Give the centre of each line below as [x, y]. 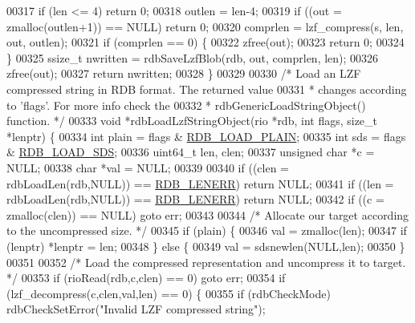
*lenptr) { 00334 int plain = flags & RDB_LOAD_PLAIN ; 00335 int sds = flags [206, 136]
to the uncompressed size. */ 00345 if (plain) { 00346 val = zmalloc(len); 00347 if [207, 230]
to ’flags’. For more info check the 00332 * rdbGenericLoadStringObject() [186, 105]
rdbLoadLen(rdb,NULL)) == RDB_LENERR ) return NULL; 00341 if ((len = [200, 183]
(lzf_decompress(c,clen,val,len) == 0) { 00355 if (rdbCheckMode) [169, 293]
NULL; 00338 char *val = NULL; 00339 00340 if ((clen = [148, 167]
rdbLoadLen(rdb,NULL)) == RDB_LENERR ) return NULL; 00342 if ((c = [195, 199]
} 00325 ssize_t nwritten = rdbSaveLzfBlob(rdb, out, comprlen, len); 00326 [193, 57]
